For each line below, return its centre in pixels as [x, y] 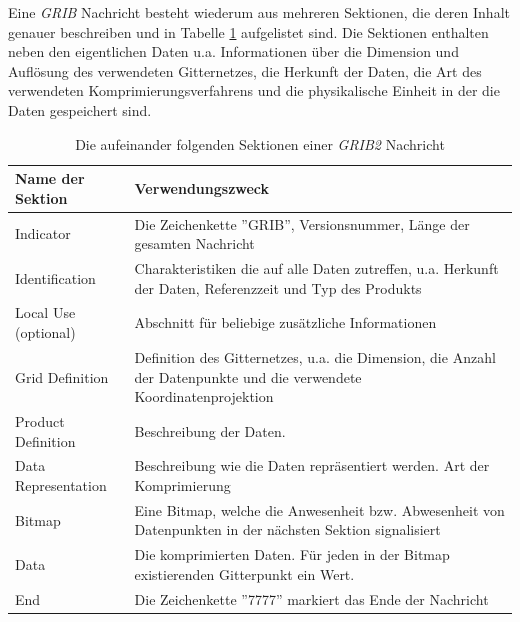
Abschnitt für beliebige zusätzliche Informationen [285, 322]
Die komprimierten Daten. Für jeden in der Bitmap [292, 554]
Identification [55, 277]
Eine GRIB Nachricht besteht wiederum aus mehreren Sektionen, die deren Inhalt [259, 12]
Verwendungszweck [202, 187]
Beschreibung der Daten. [210, 430]
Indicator [43, 233]
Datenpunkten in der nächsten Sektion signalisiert [287, 529]
